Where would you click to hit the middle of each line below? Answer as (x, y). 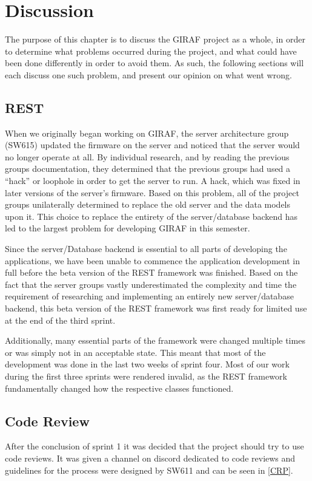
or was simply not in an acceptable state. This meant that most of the (135, 352)
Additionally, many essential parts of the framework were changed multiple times (155, 340)
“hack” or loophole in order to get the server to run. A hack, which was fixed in (153, 181)
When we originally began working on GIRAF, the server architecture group (147, 133)
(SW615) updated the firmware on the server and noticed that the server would (152, 145)
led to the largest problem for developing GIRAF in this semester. (128, 228)
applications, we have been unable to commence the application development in (152, 260)
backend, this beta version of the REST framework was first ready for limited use (156, 308)
